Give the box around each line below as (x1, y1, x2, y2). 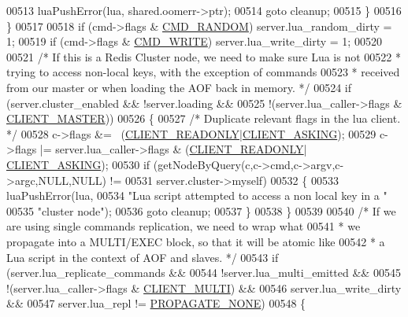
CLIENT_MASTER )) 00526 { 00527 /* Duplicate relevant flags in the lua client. (6, 110, 401, 127)
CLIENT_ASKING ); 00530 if (6, 156, 150, 172)
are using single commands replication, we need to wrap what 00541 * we (6, 218, 361, 234)
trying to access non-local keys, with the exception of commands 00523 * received (6, 64, 400, 80)
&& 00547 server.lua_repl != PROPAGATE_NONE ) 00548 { (6, 295, 306, 311)
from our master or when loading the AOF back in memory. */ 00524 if (6, 79, 351, 95)
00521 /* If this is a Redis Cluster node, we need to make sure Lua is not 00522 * (6, 48, 401, 65)
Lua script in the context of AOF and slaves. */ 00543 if (6, 249, 279, 265)
